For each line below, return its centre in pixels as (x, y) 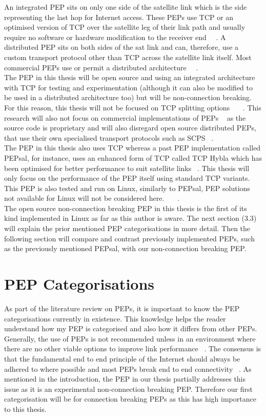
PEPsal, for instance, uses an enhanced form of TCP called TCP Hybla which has (133, 157)
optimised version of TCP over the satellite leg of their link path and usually (125, 27)
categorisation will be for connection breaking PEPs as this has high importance (130, 399)
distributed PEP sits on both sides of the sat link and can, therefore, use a (121, 47)
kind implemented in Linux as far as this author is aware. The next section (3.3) (130, 218)
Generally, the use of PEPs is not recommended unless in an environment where (130, 338)
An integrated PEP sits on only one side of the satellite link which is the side (126, 7)
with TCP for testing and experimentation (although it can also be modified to (129, 87)
